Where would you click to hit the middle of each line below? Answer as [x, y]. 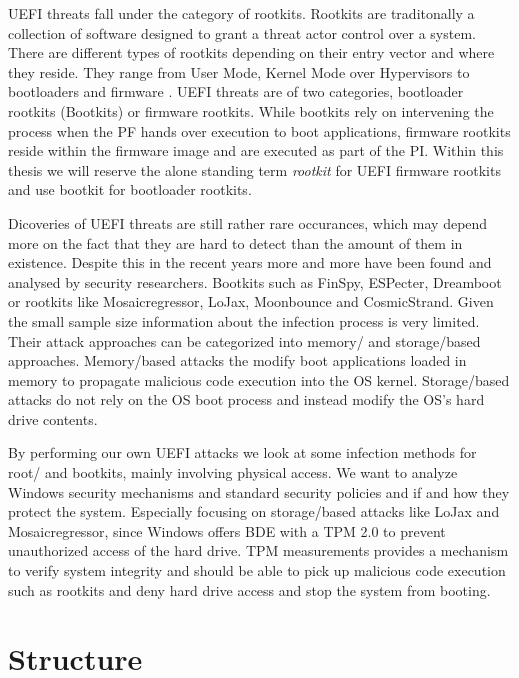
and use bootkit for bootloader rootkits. [130, 189]
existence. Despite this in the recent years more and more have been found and [250, 262]
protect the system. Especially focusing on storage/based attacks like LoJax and [254, 511]
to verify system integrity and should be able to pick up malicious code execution [257, 570]
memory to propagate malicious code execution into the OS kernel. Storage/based [259, 379]
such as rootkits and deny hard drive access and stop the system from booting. [249, 589]
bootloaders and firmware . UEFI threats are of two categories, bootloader [236, 91]
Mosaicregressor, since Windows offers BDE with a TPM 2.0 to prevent [227, 530]
